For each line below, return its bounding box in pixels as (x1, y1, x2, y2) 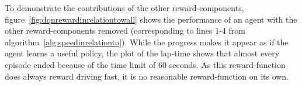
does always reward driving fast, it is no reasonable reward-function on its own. (5, 70, 289, 82)
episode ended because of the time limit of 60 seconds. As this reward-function (5, 58, 286, 70)
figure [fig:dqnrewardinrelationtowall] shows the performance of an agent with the (5, 13, 297, 25)
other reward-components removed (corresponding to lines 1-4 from (5, 24, 245, 37)
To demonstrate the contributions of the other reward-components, (5, 2, 244, 13)
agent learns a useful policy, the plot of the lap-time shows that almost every (5, 47, 280, 59)
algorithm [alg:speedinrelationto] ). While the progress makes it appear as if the (5, 35, 289, 48)
